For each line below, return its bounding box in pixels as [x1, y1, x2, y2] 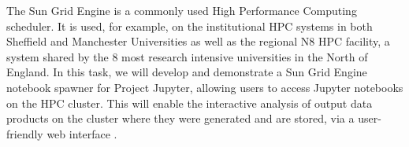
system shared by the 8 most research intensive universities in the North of [6, 48, 368, 64]
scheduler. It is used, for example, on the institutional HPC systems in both [6, 17, 373, 34]
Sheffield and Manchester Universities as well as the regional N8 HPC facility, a [6, 33, 390, 50]
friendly [6, 125, 43, 141]
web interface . [46, 125, 117, 141]
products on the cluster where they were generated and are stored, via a [6, 110, 355, 127]
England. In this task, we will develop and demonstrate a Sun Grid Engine [6, 64, 367, 80]
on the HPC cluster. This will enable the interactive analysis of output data [6, 94, 373, 111]
